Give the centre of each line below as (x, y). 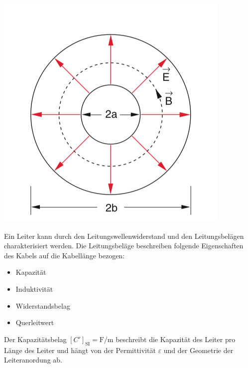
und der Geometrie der (198, 350)
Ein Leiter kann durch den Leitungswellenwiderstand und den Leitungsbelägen (124, 236)
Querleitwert (35, 322)
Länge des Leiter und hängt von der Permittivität (80, 350)
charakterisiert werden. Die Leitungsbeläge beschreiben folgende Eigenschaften (124, 246)
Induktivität (34, 288)
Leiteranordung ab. (33, 360)
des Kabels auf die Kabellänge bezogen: (64, 255)
